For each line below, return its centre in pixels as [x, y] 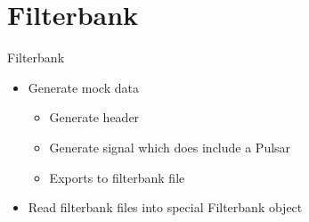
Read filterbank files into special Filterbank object [165, 207]
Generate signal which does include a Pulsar [170, 147]
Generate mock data [83, 87]
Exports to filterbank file [117, 177]
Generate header [94, 117]
